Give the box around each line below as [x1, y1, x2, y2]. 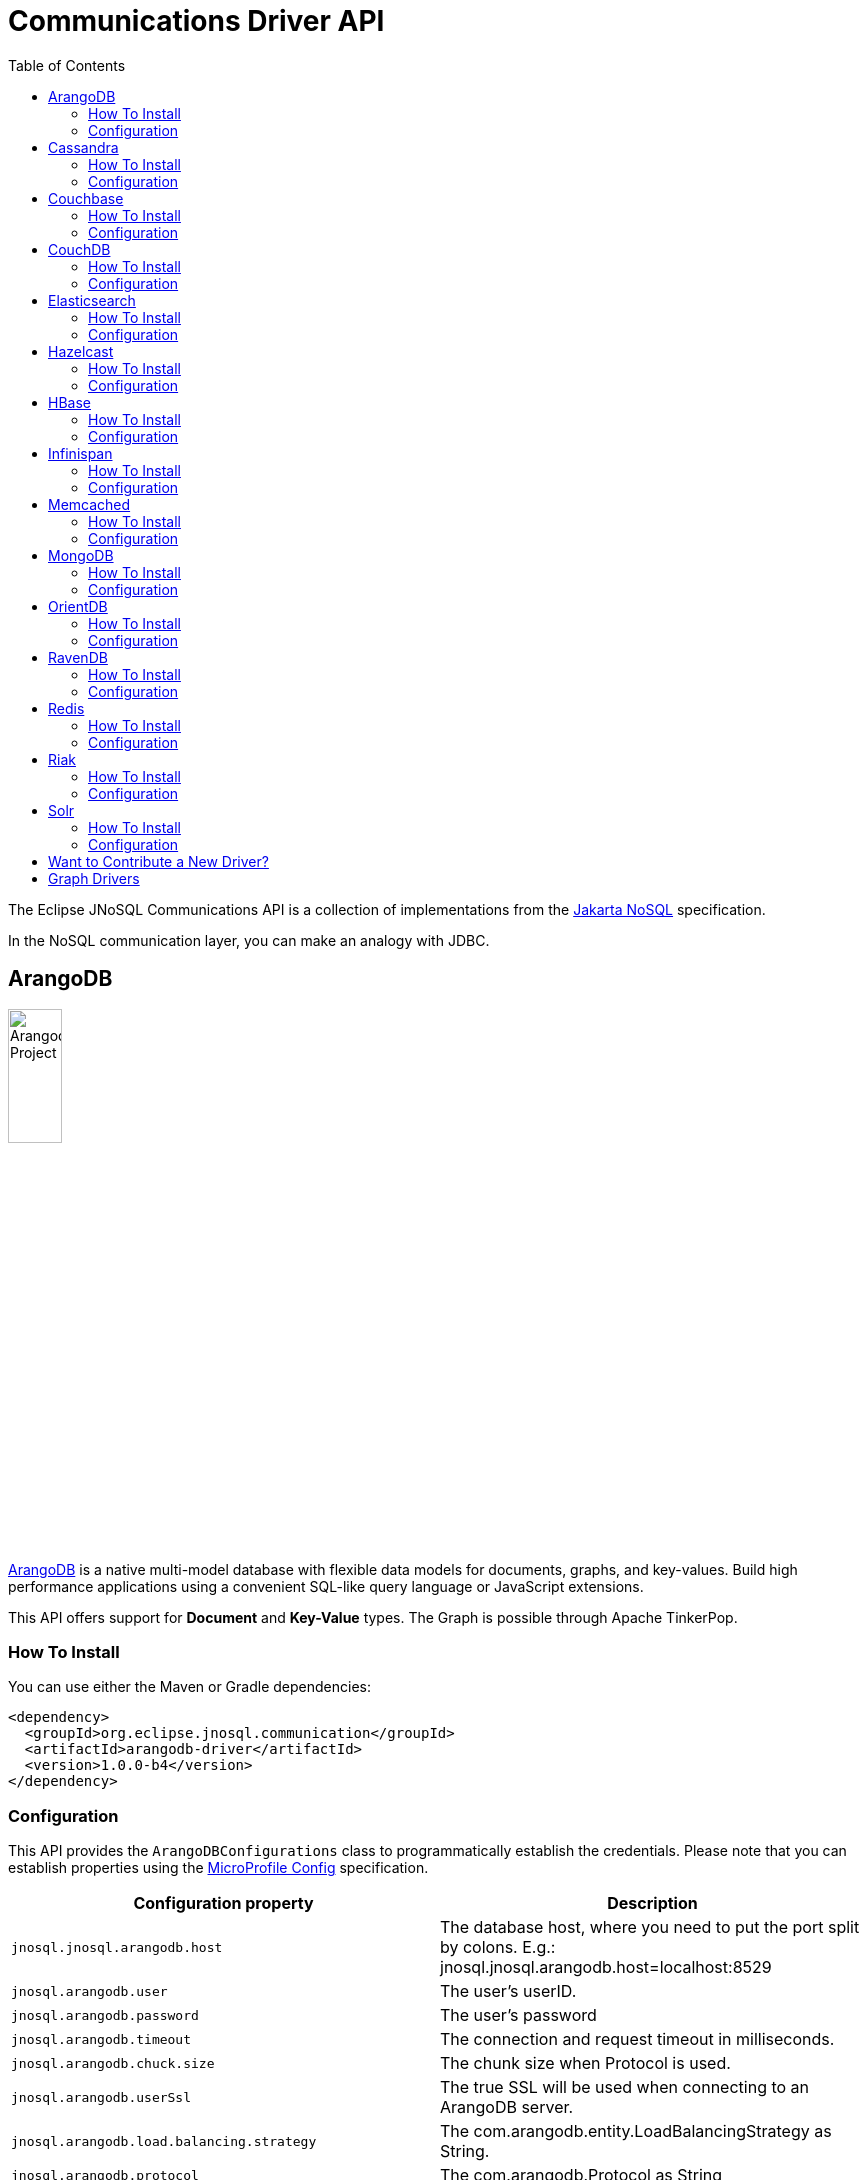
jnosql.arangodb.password [11, 2007, 199, 2023]
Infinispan [48, 444, 113, 462]
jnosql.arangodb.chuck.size [11, 2055, 215, 2071]
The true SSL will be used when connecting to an [440, 2077, 810, 2098]
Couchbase [48, 189, 124, 207]
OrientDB [48, 597, 108, 615]
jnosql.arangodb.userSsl [11, 2089, 192, 2105]
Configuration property [133, 1893, 314, 1914]
